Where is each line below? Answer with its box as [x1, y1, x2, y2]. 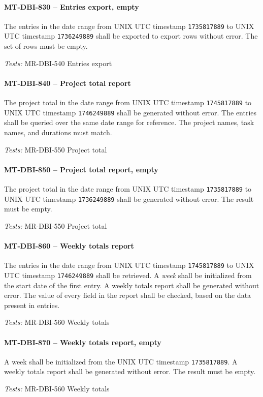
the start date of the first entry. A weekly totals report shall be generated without [4, 280, 259, 290]
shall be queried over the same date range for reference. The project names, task [4, 117, 254, 128]
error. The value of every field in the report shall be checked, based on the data [4, 290, 251, 300]
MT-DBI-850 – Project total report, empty [4, 164, 158, 174]
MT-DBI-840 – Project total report [4, 77, 131, 88]
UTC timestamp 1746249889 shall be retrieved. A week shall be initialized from [4, 269, 252, 280]
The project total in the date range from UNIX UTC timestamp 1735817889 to [4, 183, 252, 194]
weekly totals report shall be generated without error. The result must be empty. [4, 366, 256, 377]
